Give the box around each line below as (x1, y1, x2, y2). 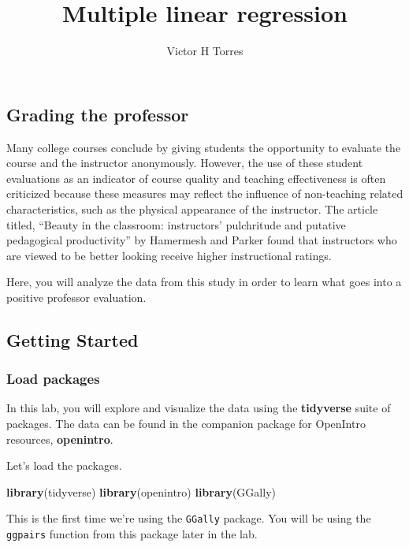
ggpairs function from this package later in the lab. (6, 526, 258, 542)
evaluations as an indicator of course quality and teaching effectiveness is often (6, 169, 386, 186)
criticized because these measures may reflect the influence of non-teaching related (6, 185, 403, 202)
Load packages (6, 369, 100, 389)
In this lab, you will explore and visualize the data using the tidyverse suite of (6, 400, 391, 416)
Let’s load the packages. (6, 457, 122, 474)
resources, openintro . (6, 430, 113, 447)
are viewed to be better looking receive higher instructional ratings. (6, 247, 332, 263)
